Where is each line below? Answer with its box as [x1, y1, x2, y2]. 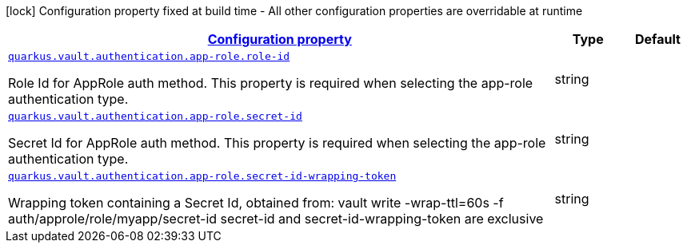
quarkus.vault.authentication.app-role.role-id [8, 50, 290, 62]
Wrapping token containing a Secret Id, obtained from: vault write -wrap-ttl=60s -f [8, 195, 504, 211]
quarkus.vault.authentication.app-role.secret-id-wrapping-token [8, 170, 397, 182]
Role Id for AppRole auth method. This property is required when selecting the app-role [8, 75, 533, 91]
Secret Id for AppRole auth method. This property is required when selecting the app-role [8, 135, 546, 151]
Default [634, 31, 681, 47]
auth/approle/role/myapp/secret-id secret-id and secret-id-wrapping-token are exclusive [8, 211, 544, 227]
